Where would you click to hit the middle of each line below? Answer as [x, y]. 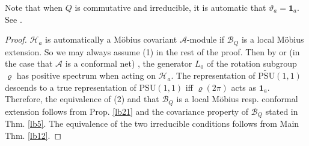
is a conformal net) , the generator [129, 63]
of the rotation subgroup [252, 63]
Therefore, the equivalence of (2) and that [82, 99]
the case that [29, 63]
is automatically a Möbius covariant [111, 39]
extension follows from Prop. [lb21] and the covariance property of [127, 111]
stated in [282, 111]
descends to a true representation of [71, 87]
